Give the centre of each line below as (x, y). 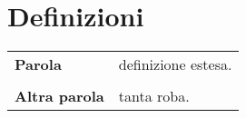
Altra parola (59, 96)
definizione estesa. (175, 64)
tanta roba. (154, 96)
